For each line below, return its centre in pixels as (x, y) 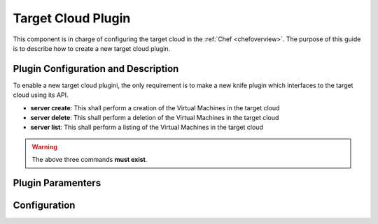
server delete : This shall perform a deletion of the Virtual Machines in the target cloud (155, 118)
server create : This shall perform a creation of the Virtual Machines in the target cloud (155, 107)
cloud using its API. (41, 95)
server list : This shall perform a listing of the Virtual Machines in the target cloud (147, 127)
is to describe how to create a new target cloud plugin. (92, 48)
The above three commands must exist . (90, 160)
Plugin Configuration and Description (96, 69)
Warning (44, 147)
